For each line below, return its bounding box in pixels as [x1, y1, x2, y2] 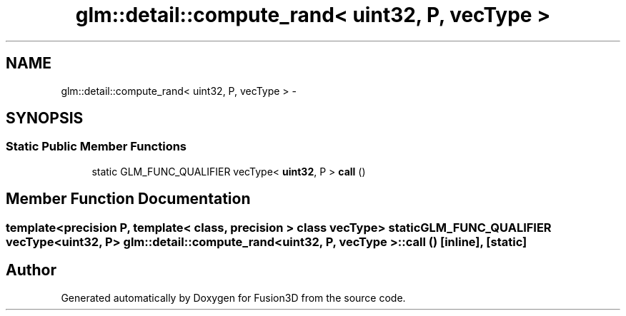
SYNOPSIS [6, 109, 84, 128]
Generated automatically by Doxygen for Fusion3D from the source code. [61, 291, 406, 304]
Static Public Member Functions [6, 139, 187, 154]
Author [6, 261, 56, 280]
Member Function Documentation [6, 190, 251, 208]
